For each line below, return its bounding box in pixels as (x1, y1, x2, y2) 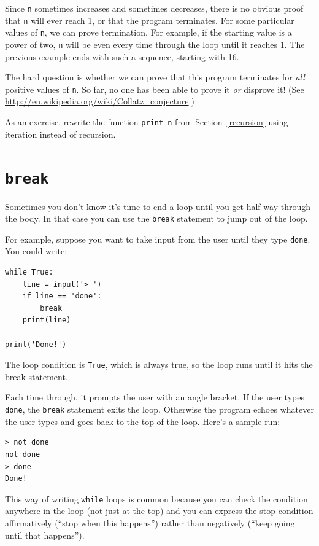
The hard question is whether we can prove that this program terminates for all (5, 71, 305, 84)
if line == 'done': (22, 292, 102, 301)
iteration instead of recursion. (5, 127, 116, 140)
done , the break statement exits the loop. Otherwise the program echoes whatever (5, 403, 314, 416)
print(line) (22, 316, 71, 325)
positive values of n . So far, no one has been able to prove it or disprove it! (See (5, 82, 304, 95)
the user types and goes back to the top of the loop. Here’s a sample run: (5, 415, 280, 427)
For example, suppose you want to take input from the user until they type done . (5, 232, 310, 245)
